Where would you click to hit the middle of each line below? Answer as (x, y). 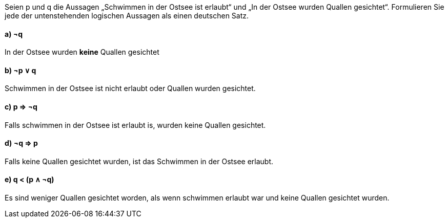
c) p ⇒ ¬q (21, 107)
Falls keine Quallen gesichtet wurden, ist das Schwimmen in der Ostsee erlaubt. (139, 161)
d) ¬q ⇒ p (21, 143)
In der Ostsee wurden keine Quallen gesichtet (82, 52)
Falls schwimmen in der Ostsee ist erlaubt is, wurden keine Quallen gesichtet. (135, 125)
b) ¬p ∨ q (21, 70)
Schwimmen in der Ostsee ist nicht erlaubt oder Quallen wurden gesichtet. (130, 88)
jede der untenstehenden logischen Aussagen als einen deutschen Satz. (127, 16)
